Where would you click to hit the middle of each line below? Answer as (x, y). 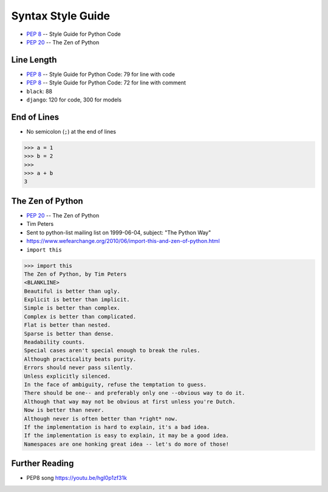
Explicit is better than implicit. (77, 300)
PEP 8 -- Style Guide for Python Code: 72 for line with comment (106, 83)
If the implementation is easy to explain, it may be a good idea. (127, 436)
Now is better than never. (64, 410)
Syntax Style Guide (61, 16)
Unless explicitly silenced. (67, 376)
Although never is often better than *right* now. (101, 419)
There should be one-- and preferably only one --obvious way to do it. (135, 393)
